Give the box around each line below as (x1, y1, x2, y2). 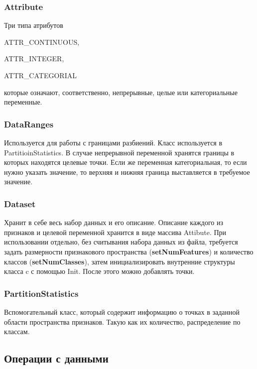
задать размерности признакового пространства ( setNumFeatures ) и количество (4, 246, 254, 256)
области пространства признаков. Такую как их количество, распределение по (4, 316, 241, 327)
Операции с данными (4, 351, 109, 366)
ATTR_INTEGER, (4, 53, 64, 64)
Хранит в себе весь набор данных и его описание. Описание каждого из (4, 217, 223, 228)
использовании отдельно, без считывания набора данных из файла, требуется (4, 237, 238, 247)
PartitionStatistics (4, 287, 79, 299)
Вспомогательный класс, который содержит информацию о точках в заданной (4, 306, 240, 317)
